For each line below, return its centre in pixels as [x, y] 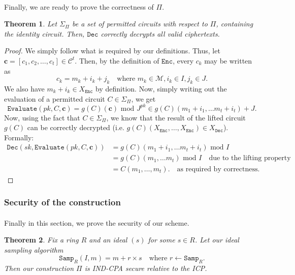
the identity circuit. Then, [44, 33]
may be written [228, 60]
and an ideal [108, 240]
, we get [143, 98]
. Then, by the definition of [117, 60]
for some [161, 240]
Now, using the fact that [42, 117]
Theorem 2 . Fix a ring [41, 240]
